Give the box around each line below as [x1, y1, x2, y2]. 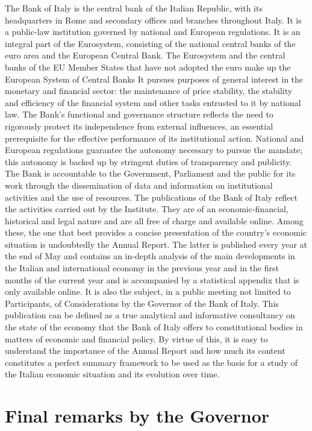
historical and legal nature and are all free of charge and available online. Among [5, 214, 304, 227]
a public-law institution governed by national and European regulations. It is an [5, 25, 301, 38]
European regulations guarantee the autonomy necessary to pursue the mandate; [5, 143, 303, 156]
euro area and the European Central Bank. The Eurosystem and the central [5, 49, 285, 61]
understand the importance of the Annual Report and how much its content [5, 344, 285, 357]
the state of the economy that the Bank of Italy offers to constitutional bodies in [5, 321, 303, 333]
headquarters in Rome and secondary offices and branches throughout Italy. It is [5, 13, 302, 26]
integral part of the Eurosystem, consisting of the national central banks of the [5, 37, 296, 49]
